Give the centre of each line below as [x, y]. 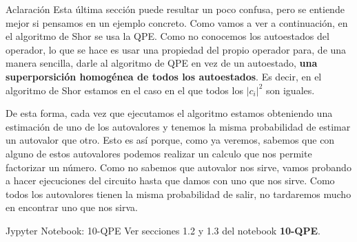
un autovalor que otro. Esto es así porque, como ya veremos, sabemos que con [170, 140]
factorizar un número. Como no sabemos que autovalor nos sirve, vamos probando [178, 167]
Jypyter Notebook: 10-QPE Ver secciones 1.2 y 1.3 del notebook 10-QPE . [163, 230]
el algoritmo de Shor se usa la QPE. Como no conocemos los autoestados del [167, 36]
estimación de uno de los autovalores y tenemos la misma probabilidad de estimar [178, 126]
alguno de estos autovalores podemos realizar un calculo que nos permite [159, 153]
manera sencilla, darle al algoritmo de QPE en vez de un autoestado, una [162, 63]
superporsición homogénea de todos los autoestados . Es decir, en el [164, 76]
